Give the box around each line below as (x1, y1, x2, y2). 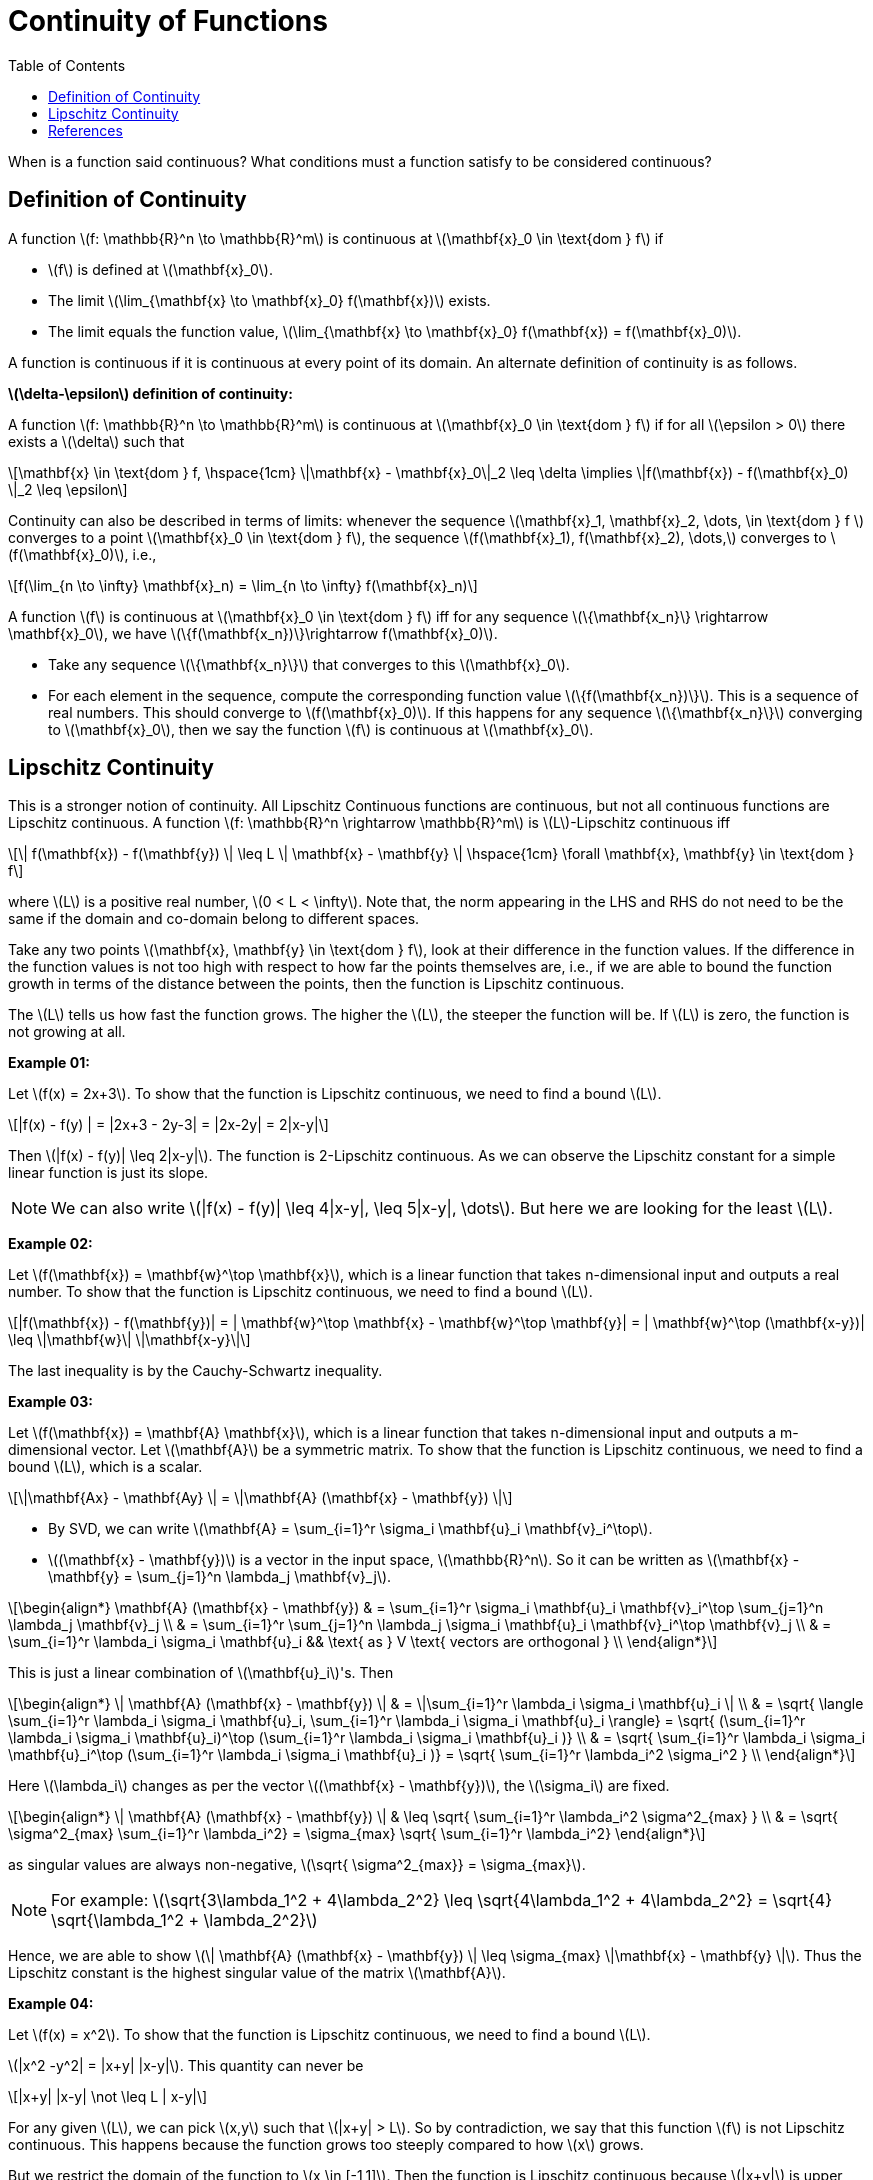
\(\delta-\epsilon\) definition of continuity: (8, 384, 293, 402)
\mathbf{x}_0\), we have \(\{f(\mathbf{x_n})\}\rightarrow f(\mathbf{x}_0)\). (8, 624, 498, 642)
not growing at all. (8, 1023, 126, 1041)
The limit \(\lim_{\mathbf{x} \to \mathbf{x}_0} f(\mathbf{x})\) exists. (48, 291, 491, 309)
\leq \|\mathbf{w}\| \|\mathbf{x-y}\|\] (8, 1331, 251, 1349)
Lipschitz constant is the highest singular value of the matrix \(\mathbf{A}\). (8, 1964, 506, 1982)
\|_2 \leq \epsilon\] (8, 480, 128, 498)
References (48, 121, 123, 139)
